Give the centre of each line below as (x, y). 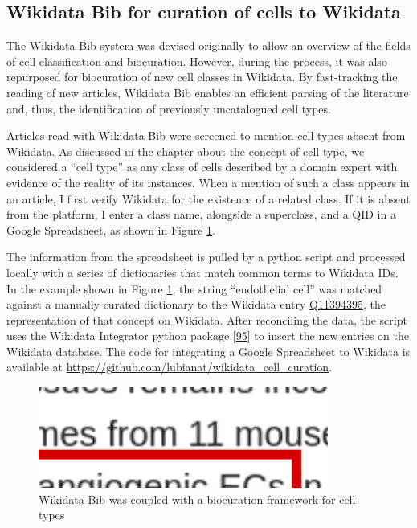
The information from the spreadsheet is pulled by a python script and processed (206, 257)
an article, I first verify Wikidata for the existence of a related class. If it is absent (208, 198)
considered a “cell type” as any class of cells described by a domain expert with (202, 167)
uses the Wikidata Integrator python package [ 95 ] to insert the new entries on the (208, 336)
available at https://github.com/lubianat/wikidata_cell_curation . (170, 367)
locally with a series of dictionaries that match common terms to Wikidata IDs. (202, 272)
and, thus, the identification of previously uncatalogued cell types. (169, 108)
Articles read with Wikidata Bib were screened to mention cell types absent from (206, 135)
